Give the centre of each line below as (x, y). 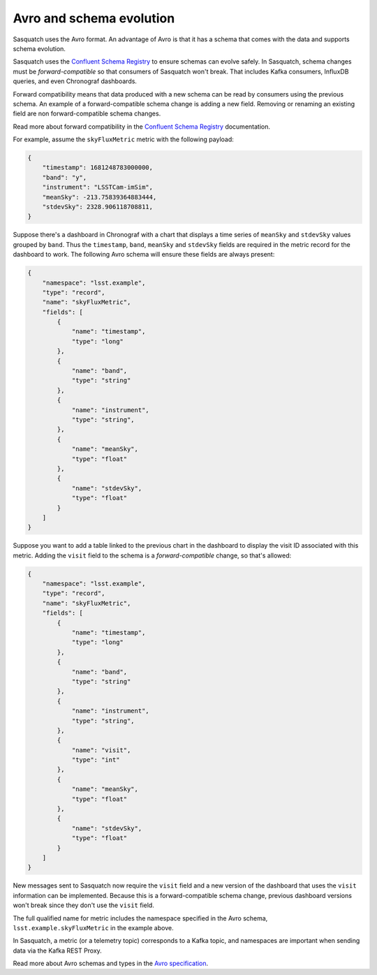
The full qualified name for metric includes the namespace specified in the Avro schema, (140, 918)
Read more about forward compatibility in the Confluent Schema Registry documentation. (141, 127)
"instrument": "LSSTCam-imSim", (98, 187)
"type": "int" (96, 760)
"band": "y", (65, 177)
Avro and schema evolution (94, 18)
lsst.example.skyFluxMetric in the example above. (93, 927)
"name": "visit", (101, 750)
